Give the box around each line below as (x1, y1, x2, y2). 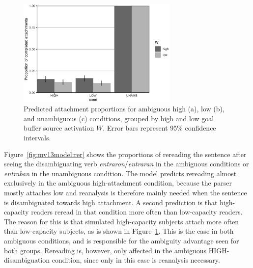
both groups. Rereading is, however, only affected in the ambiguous (4, 245, 206, 255)
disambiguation (4, 255, 50, 265)
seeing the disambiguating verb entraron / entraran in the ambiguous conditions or (4, 159, 249, 169)
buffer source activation (24, 123, 94, 133)
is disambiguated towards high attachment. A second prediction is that (4, 197, 218, 207)
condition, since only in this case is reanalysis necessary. (52, 255, 220, 265)
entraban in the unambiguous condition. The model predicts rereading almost (4, 168, 237, 178)
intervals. (24, 133, 51, 143)
